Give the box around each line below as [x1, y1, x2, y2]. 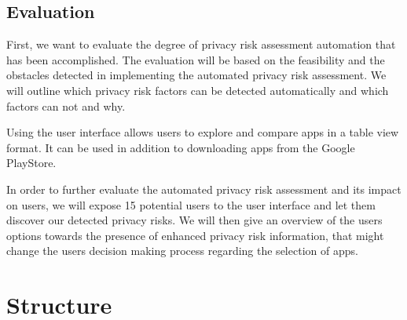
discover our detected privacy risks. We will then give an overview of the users [6, 212, 383, 228]
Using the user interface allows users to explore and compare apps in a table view [6, 124, 399, 140]
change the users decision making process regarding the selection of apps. [6, 242, 358, 259]
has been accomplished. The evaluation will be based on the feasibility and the [6, 51, 385, 67]
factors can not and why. [6, 97, 126, 114]
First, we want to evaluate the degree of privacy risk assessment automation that [6, 36, 396, 53]
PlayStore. [6, 155, 57, 171]
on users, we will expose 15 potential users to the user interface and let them [6, 196, 376, 213]
